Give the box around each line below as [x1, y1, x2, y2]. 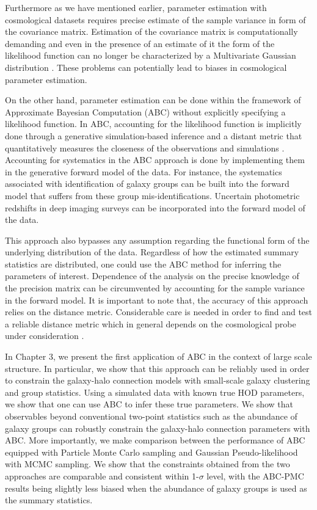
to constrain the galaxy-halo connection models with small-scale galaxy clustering [5, 374, 310, 387]
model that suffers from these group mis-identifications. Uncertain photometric [5, 189, 300, 202]
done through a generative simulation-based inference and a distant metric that [5, 129, 302, 142]
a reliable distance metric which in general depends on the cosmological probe [5, 317, 296, 330]
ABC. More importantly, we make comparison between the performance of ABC [5, 434, 305, 446]
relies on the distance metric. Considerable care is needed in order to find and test [5, 305, 313, 318]
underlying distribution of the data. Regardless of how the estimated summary [5, 246, 299, 258]
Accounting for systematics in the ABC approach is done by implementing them [5, 153, 305, 166]
